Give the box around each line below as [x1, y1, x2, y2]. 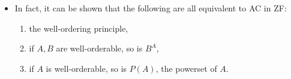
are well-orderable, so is [56, 42, 143, 54]
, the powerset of [155, 62, 217, 74]
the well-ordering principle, [29, 22, 128, 34]
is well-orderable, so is [46, 62, 127, 74]
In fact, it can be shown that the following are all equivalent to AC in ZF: [14, 2, 287, 14]
